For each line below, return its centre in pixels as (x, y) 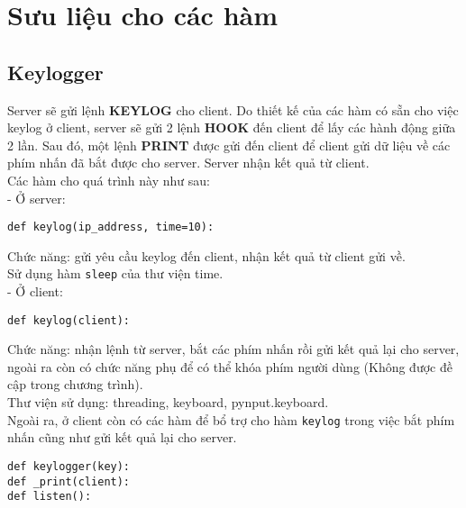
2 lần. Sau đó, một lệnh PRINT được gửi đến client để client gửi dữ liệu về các (229, 145)
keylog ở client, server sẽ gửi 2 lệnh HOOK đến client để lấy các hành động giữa (232, 127)
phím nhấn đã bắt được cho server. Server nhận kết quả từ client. (188, 163)
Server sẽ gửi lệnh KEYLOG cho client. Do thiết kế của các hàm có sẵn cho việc (233, 109)
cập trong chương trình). (75, 384)
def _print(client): (69, 481)
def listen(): (50, 497)
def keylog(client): (69, 320)
